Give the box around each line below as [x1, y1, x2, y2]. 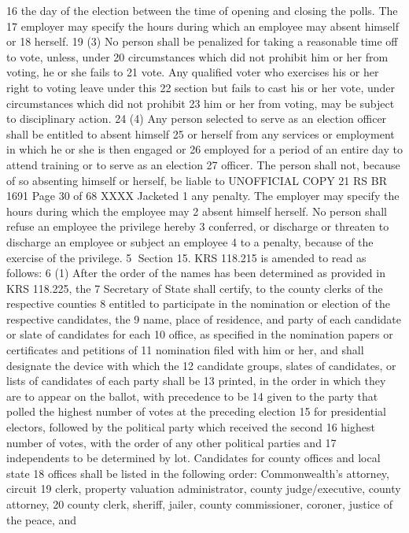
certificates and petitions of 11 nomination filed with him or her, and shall [6, 342, 364, 358]
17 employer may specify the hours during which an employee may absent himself [6, 17, 399, 34]
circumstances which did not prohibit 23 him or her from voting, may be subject [6, 94, 395, 111]
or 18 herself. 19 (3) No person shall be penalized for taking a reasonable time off [6, 33, 398, 50]
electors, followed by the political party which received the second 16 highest [6, 419, 375, 435]
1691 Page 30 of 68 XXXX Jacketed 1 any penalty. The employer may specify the [6, 187, 400, 204]
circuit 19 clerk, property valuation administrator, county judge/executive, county [6, 480, 401, 497]
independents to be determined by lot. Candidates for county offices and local [6, 450, 381, 466]
